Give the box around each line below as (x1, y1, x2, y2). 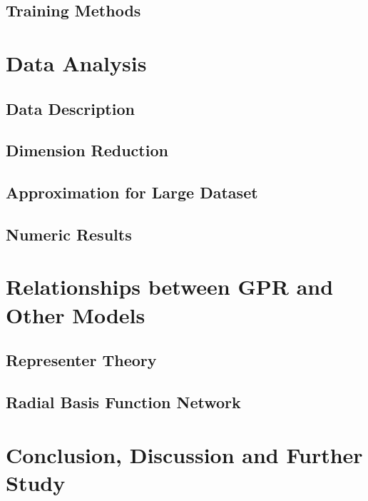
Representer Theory (6, 349, 157, 371)
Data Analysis (6, 48, 147, 77)
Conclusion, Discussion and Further (6, 440, 363, 469)
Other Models (6, 300, 145, 329)
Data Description (6, 97, 135, 119)
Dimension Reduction (6, 139, 168, 161)
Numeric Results (6, 223, 132, 245)
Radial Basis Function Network (6, 391, 241, 413)
